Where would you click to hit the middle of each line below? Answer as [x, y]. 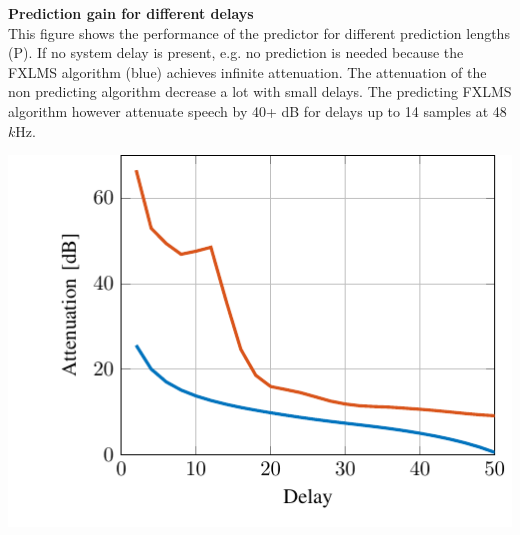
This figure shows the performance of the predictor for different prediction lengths [259, 32]
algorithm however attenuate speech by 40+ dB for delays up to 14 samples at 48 [257, 110]
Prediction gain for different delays [131, 13]
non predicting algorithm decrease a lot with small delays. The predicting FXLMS [260, 91]
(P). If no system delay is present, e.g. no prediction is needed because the [236, 52]
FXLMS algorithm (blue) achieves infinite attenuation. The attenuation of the [247, 71]
